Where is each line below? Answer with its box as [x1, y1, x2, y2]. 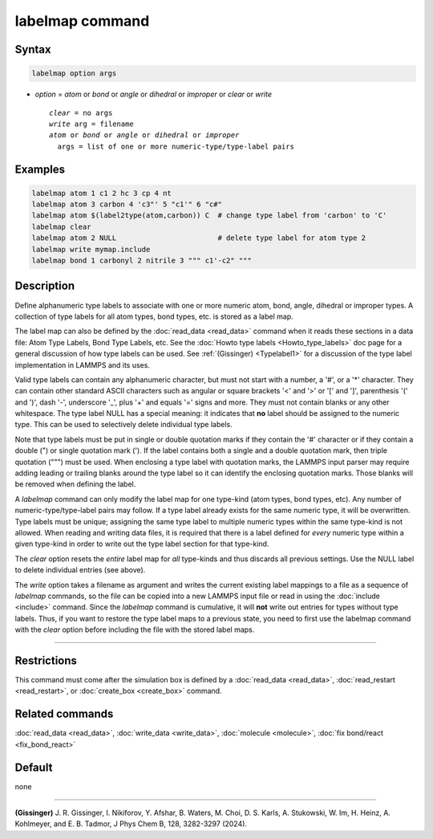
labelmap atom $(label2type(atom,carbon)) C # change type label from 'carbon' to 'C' [31, 211, 387, 220]
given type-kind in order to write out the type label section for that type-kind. [14, 539, 269, 549]
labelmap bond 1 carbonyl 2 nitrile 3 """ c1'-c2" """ [31, 256, 252, 265]
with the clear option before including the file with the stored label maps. [14, 625, 255, 634]
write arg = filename [49, 119, 134, 128]
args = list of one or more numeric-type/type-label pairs [57, 141, 294, 151]
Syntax [14, 43, 51, 56]
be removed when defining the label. [14, 479, 136, 489]
